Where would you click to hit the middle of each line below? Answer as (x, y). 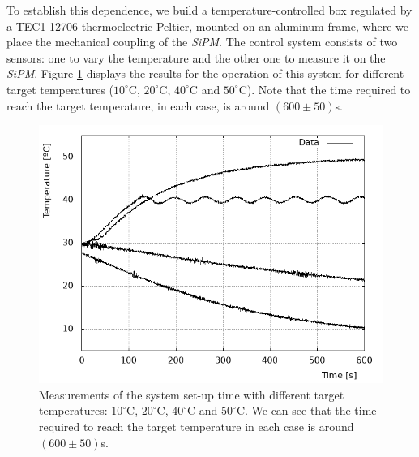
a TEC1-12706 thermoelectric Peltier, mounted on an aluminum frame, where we (207, 26)
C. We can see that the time (306, 410)
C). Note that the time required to (325, 89)
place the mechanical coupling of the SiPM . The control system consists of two (202, 42)
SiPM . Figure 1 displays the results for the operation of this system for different (205, 73)
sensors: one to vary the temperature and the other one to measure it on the (196, 57)
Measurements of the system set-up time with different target (192, 394)
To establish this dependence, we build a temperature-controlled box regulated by (209, 10)
